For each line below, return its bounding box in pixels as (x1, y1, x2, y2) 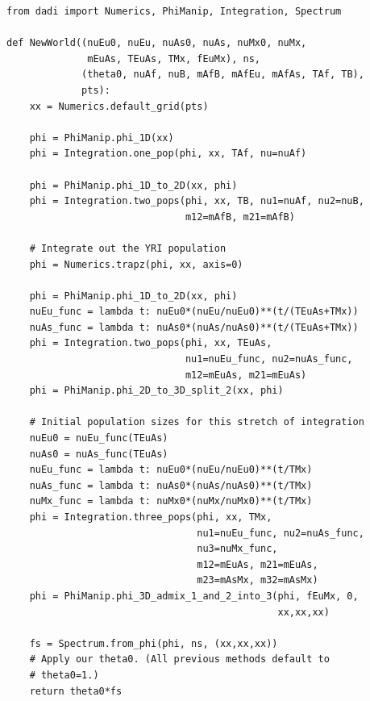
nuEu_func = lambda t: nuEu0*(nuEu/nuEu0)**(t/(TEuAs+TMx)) (29, 306, 359, 318)
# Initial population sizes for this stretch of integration (29, 416, 364, 428)
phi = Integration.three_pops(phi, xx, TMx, (29, 511, 272, 523)
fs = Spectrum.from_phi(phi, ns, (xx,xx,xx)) (29, 637, 278, 649)
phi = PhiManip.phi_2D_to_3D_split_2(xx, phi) (29, 385, 284, 397)
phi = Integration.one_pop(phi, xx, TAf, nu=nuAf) (29, 148, 307, 160)
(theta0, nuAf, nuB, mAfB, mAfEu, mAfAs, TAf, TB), (81, 69, 364, 81)
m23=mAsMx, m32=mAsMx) (197, 574, 318, 586)
